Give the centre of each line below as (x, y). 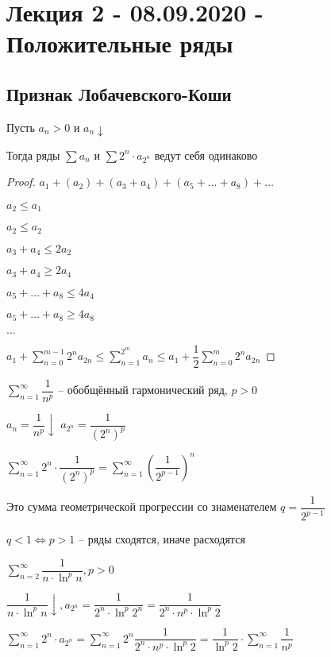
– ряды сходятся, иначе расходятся (162, 539)
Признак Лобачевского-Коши (119, 93)
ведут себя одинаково (206, 155)
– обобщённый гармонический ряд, (142, 390)
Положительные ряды (120, 43)
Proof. (21, 182)
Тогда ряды (33, 155)
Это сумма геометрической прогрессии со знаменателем (142, 506)
